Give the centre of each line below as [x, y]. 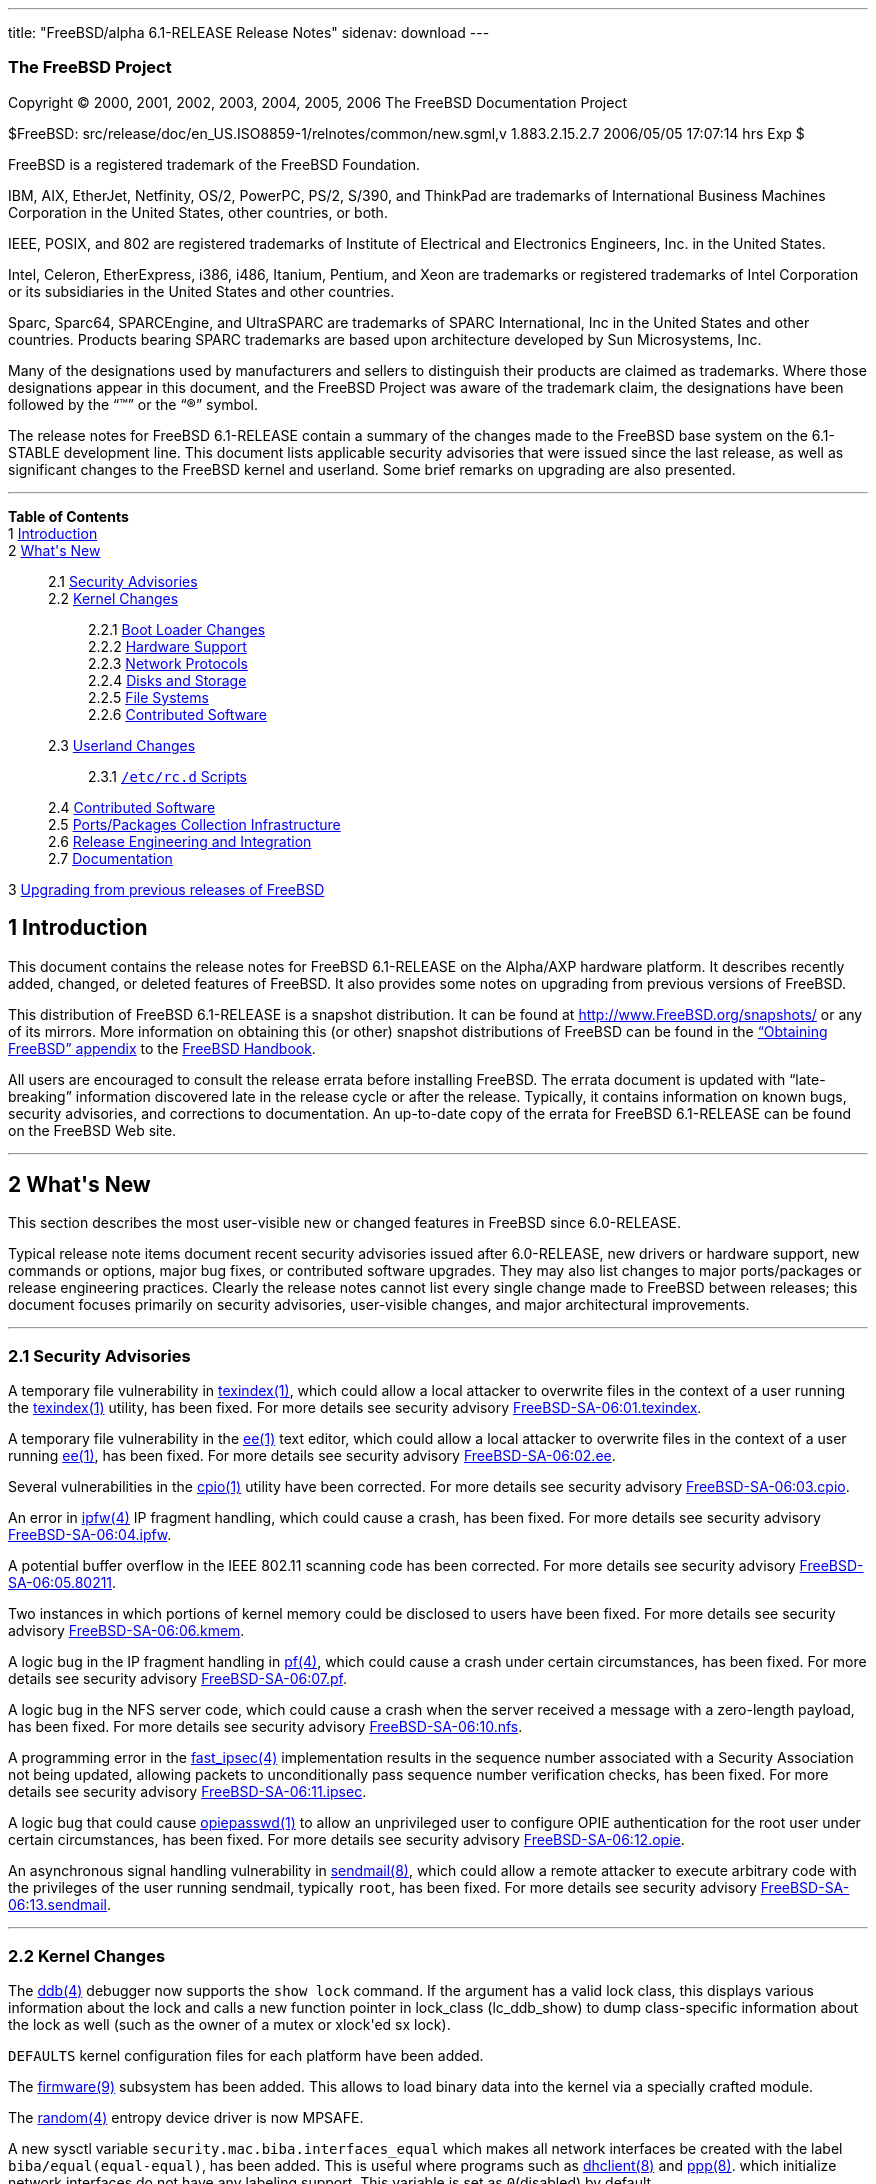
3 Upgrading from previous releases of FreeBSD [166, 889]
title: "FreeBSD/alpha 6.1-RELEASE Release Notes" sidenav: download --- [249, 32]
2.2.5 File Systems [148, 697]
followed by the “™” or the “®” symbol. [133, 404]
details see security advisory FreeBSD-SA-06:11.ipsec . [187, 1792]
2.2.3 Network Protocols [168, 663]
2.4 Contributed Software [132, 807]
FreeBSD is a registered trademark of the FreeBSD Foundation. [214, 164]
